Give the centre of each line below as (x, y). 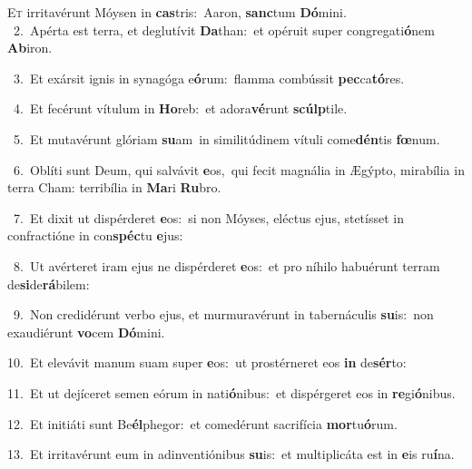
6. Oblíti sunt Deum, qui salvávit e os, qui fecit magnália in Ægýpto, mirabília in (239, 169)
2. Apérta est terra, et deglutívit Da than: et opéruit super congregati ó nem (224, 29)
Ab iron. (30, 48)
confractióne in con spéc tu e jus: (95, 235)
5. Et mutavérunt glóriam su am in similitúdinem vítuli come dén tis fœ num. (226, 138)
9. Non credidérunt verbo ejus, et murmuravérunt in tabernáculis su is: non (223, 314)
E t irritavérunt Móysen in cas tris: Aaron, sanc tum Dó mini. (177, 12)
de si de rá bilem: (49, 283)
